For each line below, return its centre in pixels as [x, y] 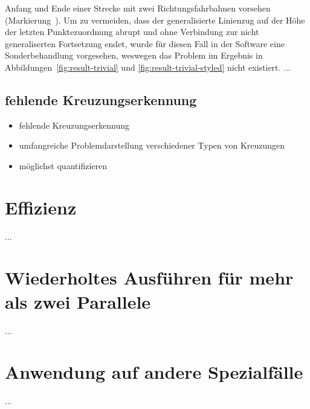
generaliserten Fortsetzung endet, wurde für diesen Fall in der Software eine [145, 43]
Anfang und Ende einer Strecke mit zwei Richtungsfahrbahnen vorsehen [138, 8]
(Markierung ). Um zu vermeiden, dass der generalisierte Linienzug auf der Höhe [155, 20]
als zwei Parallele [78, 301]
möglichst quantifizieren [63, 165]
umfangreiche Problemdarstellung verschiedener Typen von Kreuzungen [152, 145]
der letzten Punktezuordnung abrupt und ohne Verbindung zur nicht [132, 32]
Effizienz [41, 207]
